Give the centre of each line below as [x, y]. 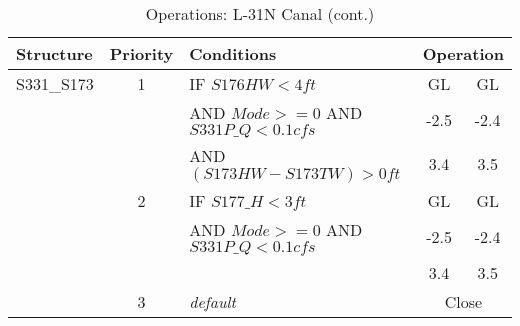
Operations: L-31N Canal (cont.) [260, 13]
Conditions [233, 53]
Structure [54, 53]
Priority [141, 53]
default [212, 301]
